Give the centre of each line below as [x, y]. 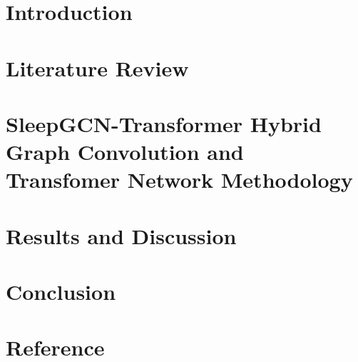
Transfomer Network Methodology [179, 180]
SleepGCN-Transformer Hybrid [164, 123]
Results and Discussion [121, 235]
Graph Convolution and [125, 152]
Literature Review [97, 67]
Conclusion [61, 292]
